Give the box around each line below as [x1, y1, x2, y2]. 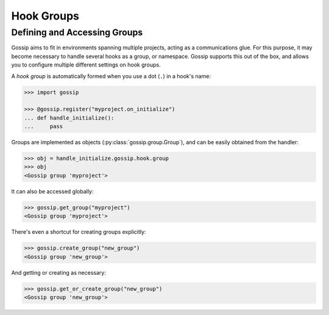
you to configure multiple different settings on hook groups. [11, 61, 161, 68]
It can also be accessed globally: [11, 187, 94, 195]
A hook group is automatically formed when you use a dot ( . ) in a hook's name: [11, 72, 211, 79]
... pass [24, 123, 63, 130]
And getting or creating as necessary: [11, 269, 106, 276]
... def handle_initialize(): [24, 114, 115, 121]
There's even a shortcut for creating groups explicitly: [11, 228, 146, 236]
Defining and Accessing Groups [11, 27, 143, 38]
